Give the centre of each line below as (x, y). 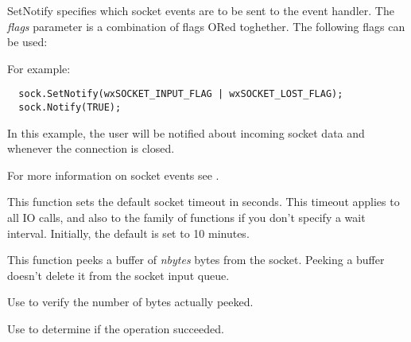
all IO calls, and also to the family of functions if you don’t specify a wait (186, 218)
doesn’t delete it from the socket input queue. (118, 275)
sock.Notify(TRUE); (70, 108)
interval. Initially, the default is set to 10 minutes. (128, 233)
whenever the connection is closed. (91, 148)
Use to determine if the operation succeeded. (116, 329)
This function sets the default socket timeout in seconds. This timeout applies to (204, 202)
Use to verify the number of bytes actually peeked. (130, 302)
